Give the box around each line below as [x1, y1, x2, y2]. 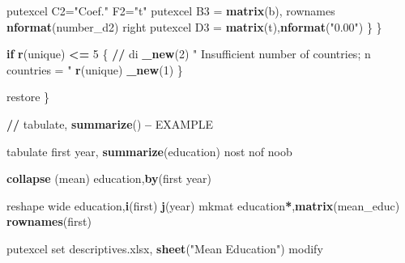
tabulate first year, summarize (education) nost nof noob [6, 142, 292, 159]
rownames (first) [6, 213, 92, 230]
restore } [6, 88, 50, 105]
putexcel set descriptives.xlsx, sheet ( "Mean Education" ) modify [6, 240, 323, 257]
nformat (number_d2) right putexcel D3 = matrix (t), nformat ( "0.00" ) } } [6, 18, 382, 35]
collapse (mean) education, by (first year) [6, 170, 212, 187]
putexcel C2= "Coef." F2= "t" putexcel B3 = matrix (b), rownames [6, 2, 335, 19]
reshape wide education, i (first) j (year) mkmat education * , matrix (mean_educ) [6, 197, 400, 214]
